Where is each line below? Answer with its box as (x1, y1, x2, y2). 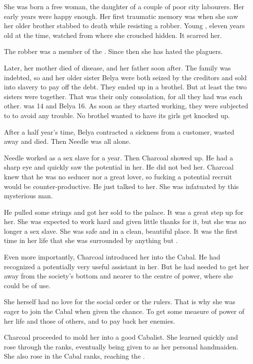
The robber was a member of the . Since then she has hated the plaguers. (4, 46, 223, 56)
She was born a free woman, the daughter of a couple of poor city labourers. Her (4, 1, 244, 11)
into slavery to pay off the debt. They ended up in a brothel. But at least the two (4, 82, 247, 92)
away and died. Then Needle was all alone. (4, 136, 131, 146)
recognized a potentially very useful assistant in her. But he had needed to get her (4, 261, 249, 271)
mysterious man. (4, 191, 53, 201)
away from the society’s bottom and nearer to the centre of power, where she (4, 271, 233, 281)
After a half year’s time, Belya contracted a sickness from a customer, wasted (4, 126, 235, 137)
